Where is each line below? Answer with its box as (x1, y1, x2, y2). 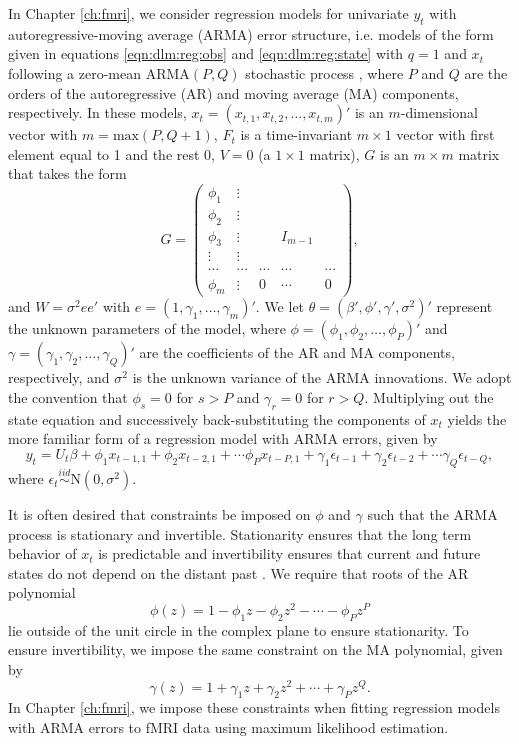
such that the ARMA (367, 503, 498, 524)
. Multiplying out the (364, 386, 494, 407)
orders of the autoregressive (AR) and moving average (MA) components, (8, 82, 459, 103)
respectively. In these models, (8, 102, 187, 123)
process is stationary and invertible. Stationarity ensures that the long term (8, 523, 472, 544)
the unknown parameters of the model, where (8, 318, 286, 339)
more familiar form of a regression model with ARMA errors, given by (8, 428, 438, 449)
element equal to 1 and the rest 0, (8, 143, 215, 164)
